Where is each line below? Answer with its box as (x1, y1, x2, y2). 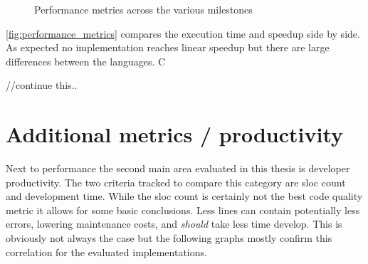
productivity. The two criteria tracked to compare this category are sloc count (6, 174, 346, 189)
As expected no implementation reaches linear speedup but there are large (6, 40, 330, 55)
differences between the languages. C (6, 53, 166, 68)
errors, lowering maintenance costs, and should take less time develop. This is (6, 216, 342, 231)
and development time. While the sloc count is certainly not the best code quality (6, 189, 363, 204)
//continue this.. (6, 78, 78, 93)
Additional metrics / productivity (6, 120, 344, 149)
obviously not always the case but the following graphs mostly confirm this (6, 231, 332, 245)
